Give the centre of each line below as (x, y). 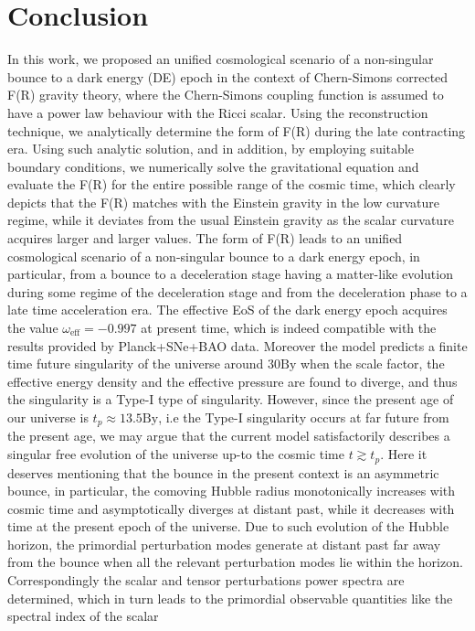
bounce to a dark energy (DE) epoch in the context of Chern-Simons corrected (228, 76)
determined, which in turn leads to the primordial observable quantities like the (230, 598)
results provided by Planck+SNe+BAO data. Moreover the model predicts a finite (237, 345)
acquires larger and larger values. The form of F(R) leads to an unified (205, 238)
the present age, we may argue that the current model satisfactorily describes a (229, 436)
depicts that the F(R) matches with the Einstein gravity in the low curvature (224, 202)
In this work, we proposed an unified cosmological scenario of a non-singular (221, 59)
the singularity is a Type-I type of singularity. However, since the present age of (231, 399)
